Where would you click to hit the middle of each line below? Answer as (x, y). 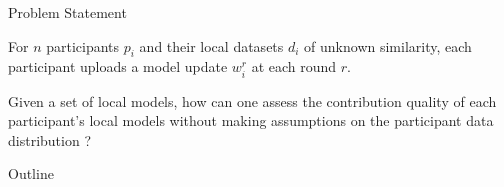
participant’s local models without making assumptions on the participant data (251, 120)
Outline (31, 173)
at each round (294, 66)
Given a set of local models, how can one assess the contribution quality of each (252, 100)
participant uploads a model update (118, 66)
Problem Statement (67, 12)
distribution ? (49, 139)
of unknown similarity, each (388, 45)
